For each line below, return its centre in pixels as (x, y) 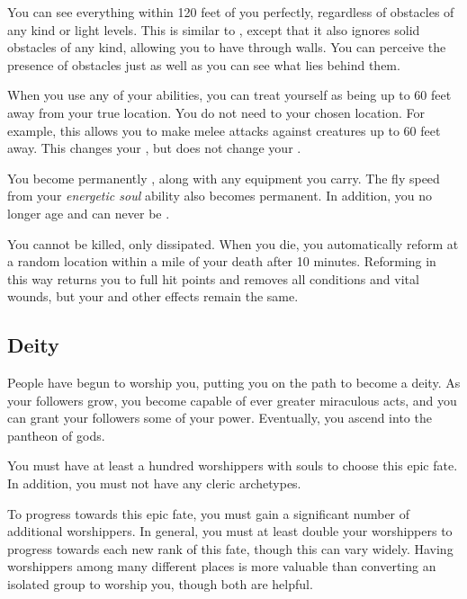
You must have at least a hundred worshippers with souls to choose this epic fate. (233, 465)
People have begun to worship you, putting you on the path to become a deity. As (234, 383)
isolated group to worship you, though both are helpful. (160, 584)
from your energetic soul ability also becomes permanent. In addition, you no (220, 196)
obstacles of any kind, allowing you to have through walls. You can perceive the (227, 47)
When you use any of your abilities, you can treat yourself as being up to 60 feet (229, 95)
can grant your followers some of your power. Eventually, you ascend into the (220, 418)
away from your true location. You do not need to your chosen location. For (216, 112)
